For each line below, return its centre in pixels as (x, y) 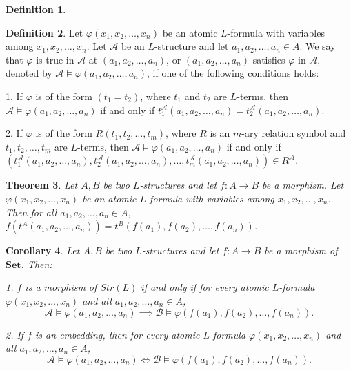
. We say (318, 46)
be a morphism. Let (303, 185)
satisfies (269, 59)
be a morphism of (301, 250)
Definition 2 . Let (44, 32)
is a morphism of (61, 287)
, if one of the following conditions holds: (233, 73)
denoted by (29, 73)
